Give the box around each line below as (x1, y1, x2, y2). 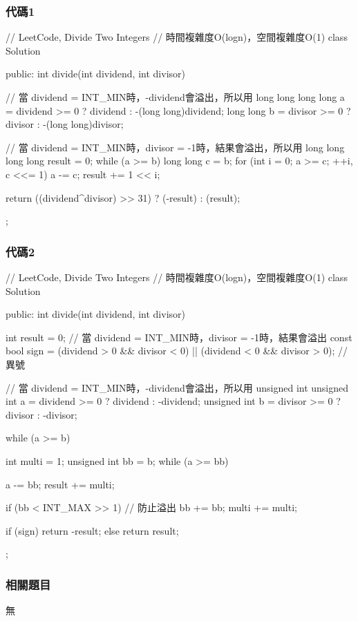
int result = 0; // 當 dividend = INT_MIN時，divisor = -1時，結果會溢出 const (6, 329, 352, 344)
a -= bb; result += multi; (6, 477, 115, 491)
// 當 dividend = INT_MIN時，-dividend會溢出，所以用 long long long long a (6, 90, 345, 104)
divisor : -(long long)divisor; (6, 117, 124, 131)
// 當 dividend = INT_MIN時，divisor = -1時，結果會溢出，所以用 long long (6, 140, 345, 154)
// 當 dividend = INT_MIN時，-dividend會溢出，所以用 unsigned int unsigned (6, 380, 349, 394)
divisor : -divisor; (6, 407, 77, 421)
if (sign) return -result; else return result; (6, 523, 179, 537)
